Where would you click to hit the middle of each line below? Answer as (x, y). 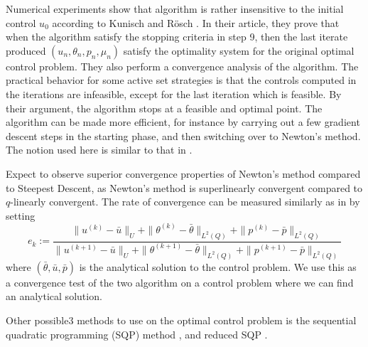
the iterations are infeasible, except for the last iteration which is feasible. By (174, 94)
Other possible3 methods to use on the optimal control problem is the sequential (181, 320)
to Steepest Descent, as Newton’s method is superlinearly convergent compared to (184, 187)
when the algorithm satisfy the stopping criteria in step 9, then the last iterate (177, 37)
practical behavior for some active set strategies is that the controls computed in (181, 80)
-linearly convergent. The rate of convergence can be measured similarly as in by (185, 202)
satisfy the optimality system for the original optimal (239, 50)
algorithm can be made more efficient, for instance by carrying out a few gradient (183, 122)
